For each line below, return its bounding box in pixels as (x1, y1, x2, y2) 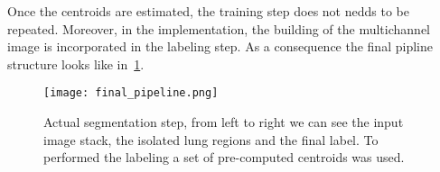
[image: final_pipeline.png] (43, 86, 219, 100)
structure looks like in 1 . (7, 54, 145, 73)
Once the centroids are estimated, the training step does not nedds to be (7, 2, 409, 20)
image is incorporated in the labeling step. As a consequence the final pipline (7, 37, 433, 56)
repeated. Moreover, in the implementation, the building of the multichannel (7, 19, 430, 38)
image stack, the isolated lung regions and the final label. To (43, 130, 379, 149)
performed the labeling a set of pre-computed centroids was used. (43, 148, 405, 167)
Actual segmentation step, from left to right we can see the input (43, 113, 404, 131)
